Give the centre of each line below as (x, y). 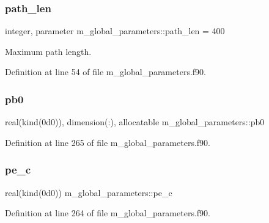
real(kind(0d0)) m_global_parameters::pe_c (89, 192)
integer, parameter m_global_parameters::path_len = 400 (115, 31)
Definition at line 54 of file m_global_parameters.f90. (105, 72)
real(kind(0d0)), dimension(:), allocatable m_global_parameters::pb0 (135, 122)
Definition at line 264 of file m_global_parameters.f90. (108, 213)
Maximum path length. (48, 51)
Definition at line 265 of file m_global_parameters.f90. (108, 142)
